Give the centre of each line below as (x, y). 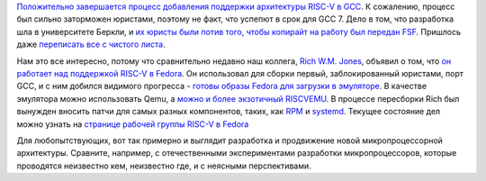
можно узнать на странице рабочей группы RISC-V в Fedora (133, 124)
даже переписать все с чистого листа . (91, 44)
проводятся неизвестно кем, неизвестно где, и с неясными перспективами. (164, 166)
